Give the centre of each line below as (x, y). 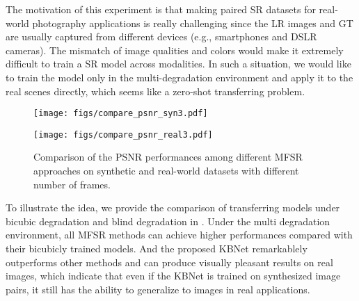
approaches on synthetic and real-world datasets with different (166, 171)
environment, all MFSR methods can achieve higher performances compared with (179, 235)
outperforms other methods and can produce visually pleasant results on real (169, 262)
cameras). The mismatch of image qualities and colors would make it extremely (175, 50)
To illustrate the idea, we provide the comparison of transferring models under (173, 208)
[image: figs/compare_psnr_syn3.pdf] (121, 114)
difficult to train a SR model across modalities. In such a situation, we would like (178, 64)
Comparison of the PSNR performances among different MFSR (168, 157)
